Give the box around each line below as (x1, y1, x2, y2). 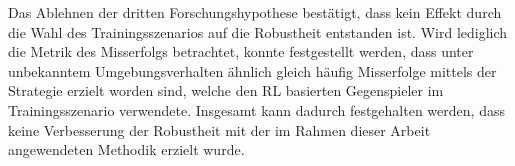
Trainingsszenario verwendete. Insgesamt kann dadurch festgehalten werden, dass (8, 99, 505, 120)
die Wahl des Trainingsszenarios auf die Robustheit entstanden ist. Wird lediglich (8, 21, 508, 42)
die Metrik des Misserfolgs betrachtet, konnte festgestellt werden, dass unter (8, 41, 474, 62)
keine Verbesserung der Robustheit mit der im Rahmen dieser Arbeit (8, 119, 431, 140)
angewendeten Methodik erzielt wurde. (8, 139, 245, 160)
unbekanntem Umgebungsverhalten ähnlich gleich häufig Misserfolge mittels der (8, 60, 497, 81)
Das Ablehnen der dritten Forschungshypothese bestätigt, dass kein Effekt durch (8, 2, 502, 22)
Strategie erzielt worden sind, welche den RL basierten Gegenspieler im (8, 80, 444, 101)
